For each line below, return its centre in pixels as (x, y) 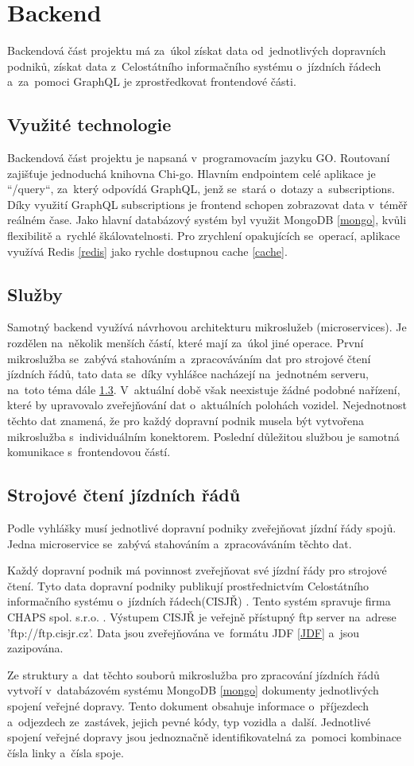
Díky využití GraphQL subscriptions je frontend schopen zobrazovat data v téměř (207, 204)
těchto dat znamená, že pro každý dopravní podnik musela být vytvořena (186, 421)
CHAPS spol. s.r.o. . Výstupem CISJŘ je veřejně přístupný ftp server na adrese (202, 616)
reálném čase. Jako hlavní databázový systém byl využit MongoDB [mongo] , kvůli (207, 220)
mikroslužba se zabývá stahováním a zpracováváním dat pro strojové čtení (189, 358)
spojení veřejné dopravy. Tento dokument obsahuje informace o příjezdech (188, 705)
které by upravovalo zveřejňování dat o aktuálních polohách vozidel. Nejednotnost (207, 405)
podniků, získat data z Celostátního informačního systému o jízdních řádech (194, 66)
